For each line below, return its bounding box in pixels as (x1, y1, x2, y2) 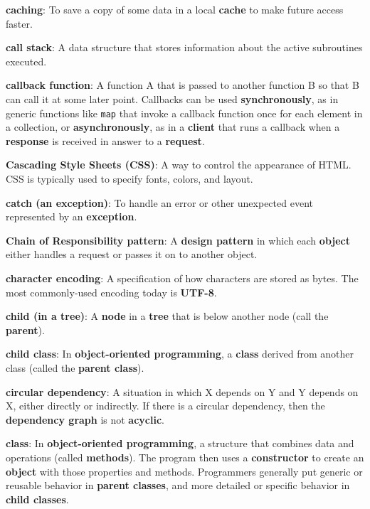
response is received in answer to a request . (6, 133, 205, 148)
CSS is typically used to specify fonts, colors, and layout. (6, 171, 253, 186)
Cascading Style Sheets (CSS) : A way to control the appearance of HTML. (6, 157, 351, 172)
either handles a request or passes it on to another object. (6, 247, 258, 262)
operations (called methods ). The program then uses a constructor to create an (6, 449, 364, 464)
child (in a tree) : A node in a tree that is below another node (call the (6, 309, 329, 323)
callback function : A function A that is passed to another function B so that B (6, 77, 359, 92)
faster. (6, 16, 33, 31)
